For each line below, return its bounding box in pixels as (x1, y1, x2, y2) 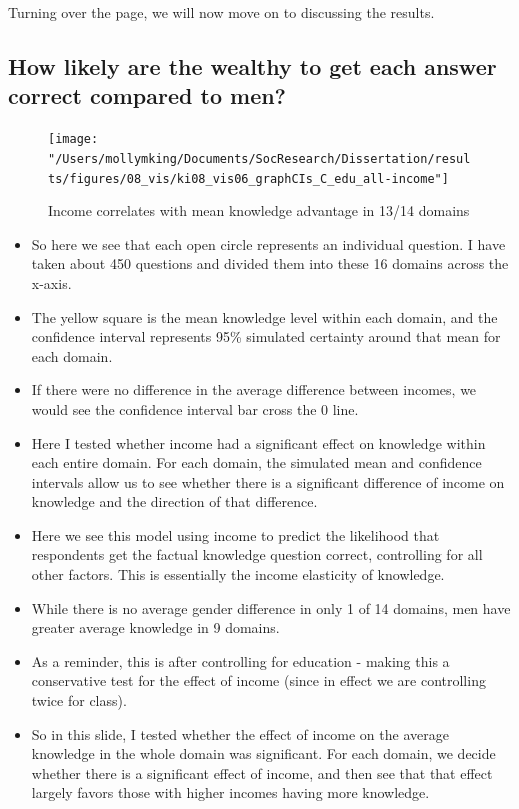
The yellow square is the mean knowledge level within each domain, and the (31, 306, 498, 327)
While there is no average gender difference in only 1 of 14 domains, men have (31, 597, 511, 618)
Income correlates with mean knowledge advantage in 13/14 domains (48, 200, 470, 221)
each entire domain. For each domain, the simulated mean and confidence (31, 452, 482, 473)
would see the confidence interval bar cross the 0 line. (31, 398, 359, 419)
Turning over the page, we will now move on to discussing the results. (8, 2, 435, 22)
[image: (48, 132, 99, 147)
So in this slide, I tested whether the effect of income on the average (31, 723, 449, 744)
